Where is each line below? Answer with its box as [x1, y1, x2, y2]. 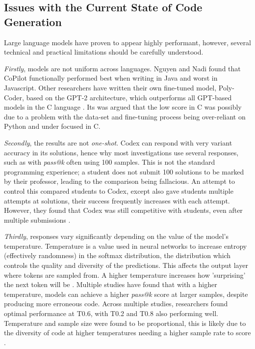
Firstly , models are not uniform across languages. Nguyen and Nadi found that [4, 63, 241, 73]
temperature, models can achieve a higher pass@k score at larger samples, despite [4, 289, 248, 299]
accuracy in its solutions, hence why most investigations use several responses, [4, 147, 239, 157]
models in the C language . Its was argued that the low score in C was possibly [4, 102, 242, 112]
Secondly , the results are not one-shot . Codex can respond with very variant [4, 137, 232, 147]
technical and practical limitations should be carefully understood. [4, 47, 204, 57]
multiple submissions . [4, 214, 71, 225]
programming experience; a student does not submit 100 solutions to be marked [4, 166, 244, 176]
